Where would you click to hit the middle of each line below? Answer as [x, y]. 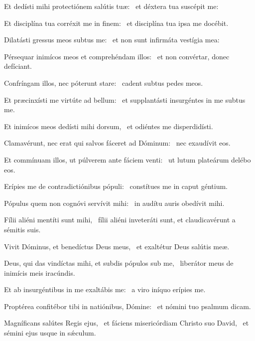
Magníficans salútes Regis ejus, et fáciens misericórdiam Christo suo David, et [127, 323]
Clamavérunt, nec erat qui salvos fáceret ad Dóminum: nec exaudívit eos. [117, 143]
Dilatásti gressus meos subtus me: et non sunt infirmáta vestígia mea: [112, 40]
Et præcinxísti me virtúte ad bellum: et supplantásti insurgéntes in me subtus [125, 99]
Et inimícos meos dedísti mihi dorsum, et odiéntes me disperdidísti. [109, 126]
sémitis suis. [22, 229]
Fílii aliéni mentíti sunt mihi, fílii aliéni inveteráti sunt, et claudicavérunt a [120, 220]
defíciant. [18, 66]
